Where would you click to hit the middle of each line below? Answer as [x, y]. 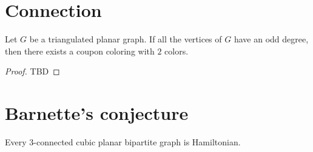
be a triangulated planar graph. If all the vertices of [126, 39]
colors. [177, 51]
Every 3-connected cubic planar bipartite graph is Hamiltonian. [123, 142]
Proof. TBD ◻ [32, 71]
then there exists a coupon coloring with [80, 51]
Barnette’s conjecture [97, 113]
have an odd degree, [271, 39]
